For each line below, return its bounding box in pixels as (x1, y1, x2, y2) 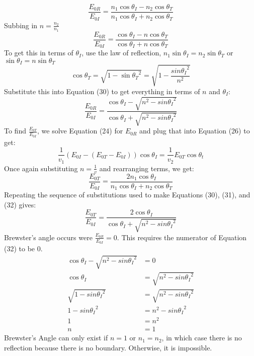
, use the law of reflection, (81, 47, 161, 58)
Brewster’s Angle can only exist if (4, 332, 108, 343)
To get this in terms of (4, 47, 73, 58)
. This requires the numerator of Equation (117, 232, 247, 242)
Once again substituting (4, 163, 78, 173)
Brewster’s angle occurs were (4, 232, 93, 242)
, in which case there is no (161, 332, 242, 343)
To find (4, 125, 26, 136)
